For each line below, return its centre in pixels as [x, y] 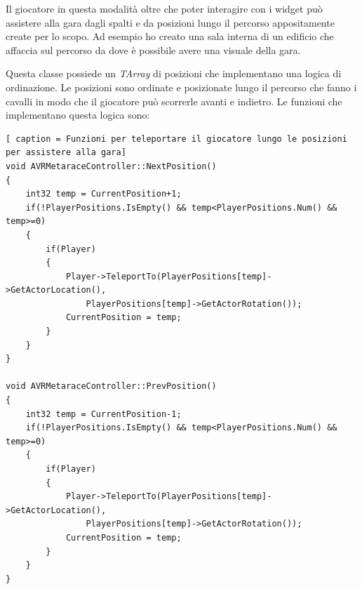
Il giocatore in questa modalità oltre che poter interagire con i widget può [164, 8]
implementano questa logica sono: [78, 115]
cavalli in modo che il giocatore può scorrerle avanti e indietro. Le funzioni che [174, 101]
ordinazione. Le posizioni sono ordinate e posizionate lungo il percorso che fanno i [181, 87]
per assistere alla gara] [66, 153]
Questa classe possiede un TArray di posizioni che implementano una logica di [174, 73]
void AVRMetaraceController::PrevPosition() [111, 386]
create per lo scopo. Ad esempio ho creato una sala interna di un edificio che [170, 36]
